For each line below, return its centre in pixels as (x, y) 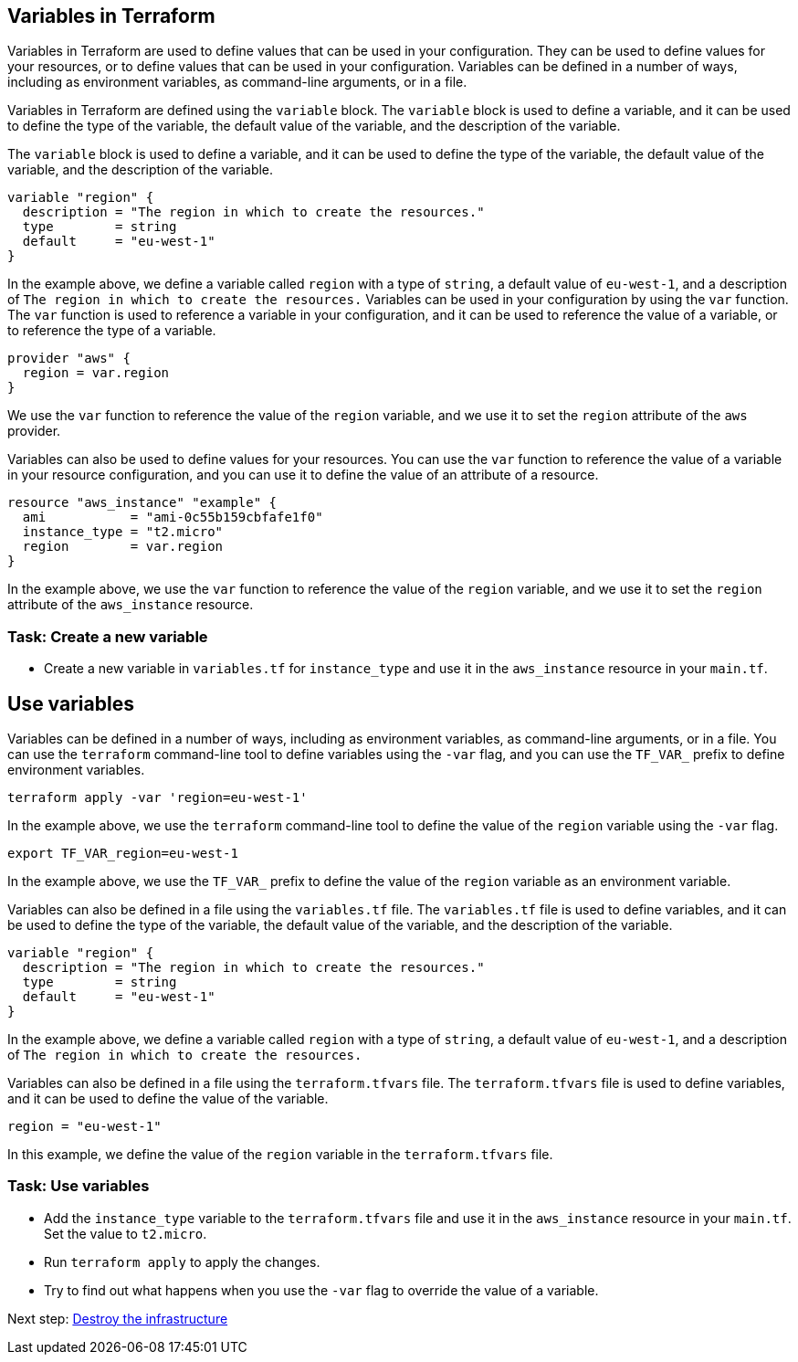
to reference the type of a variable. (112, 331)
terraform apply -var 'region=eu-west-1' (157, 798)
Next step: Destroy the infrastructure (118, 1318)
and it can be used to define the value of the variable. (168, 1099)
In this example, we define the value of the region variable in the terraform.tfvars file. (280, 1155)
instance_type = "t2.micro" (123, 532)
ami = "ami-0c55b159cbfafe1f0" (173, 517)
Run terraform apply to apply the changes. (182, 1262)
